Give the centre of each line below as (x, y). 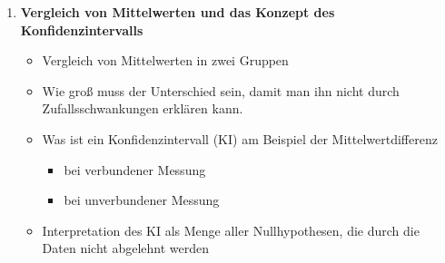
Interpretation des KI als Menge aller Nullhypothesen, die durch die (231, 230)
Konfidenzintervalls (82, 29)
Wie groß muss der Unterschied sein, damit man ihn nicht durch (221, 90)
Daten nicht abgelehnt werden (125, 248)
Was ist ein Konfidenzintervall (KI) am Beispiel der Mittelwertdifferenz (240, 138)
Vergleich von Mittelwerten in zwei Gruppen (165, 60)
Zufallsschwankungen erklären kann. (143, 108)
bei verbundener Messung (135, 169)
